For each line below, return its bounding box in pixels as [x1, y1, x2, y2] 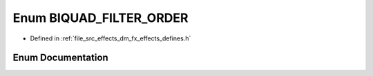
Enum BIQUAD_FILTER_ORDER [12, 10, 189, 25]
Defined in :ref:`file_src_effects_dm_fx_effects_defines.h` [30, 34, 191, 42]
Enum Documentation [12, 52, 108, 64]
